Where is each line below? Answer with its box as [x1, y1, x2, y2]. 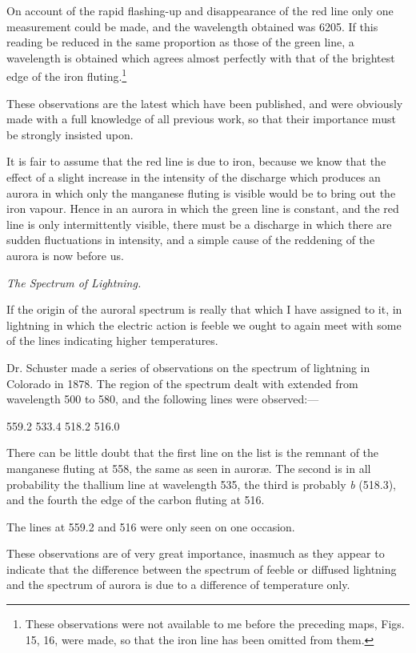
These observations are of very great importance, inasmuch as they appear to [6, 545, 385, 562]
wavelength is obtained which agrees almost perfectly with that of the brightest [6, 49, 395, 66]
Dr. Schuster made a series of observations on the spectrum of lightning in [6, 359, 370, 375]
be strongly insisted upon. [6, 126, 134, 142]
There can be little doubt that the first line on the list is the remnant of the [6, 444, 379, 461]
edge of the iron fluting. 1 [6, 66, 127, 85]
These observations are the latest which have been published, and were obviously [6, 94, 403, 111]
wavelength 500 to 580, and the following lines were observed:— [6, 391, 319, 407]
